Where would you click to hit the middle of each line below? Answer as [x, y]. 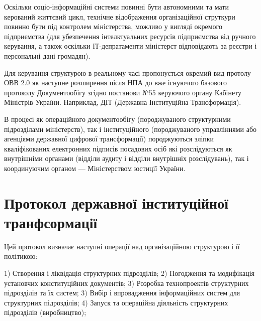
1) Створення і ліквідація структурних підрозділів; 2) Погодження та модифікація [129, 273]
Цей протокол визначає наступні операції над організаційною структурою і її [122, 246]
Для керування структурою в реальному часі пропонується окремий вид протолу [127, 72]
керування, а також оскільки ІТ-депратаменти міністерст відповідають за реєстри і [130, 46]
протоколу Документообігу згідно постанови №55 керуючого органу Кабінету [123, 92]
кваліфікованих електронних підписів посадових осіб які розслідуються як [118, 148]
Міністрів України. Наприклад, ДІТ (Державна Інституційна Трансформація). [123, 102]
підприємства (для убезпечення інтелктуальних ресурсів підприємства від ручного [130, 36]
